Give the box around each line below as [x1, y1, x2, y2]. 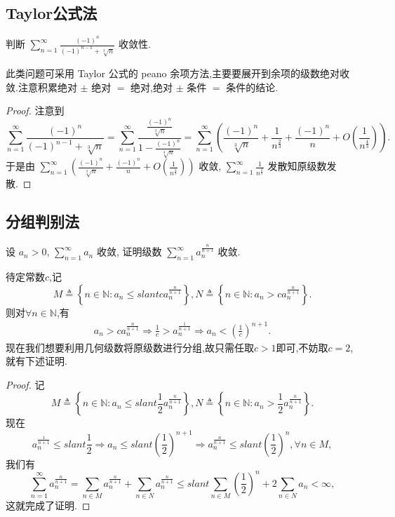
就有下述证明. [6, 354, 67, 368]
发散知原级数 [267, 159, 327, 173]
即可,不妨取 [276, 340, 328, 354]
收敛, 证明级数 [96, 244, 162, 259]
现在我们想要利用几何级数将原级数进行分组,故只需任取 [6, 340, 254, 354]
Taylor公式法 [6, 2, 98, 24]
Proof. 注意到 [6, 103, 65, 118]
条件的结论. [226, 79, 279, 94]
